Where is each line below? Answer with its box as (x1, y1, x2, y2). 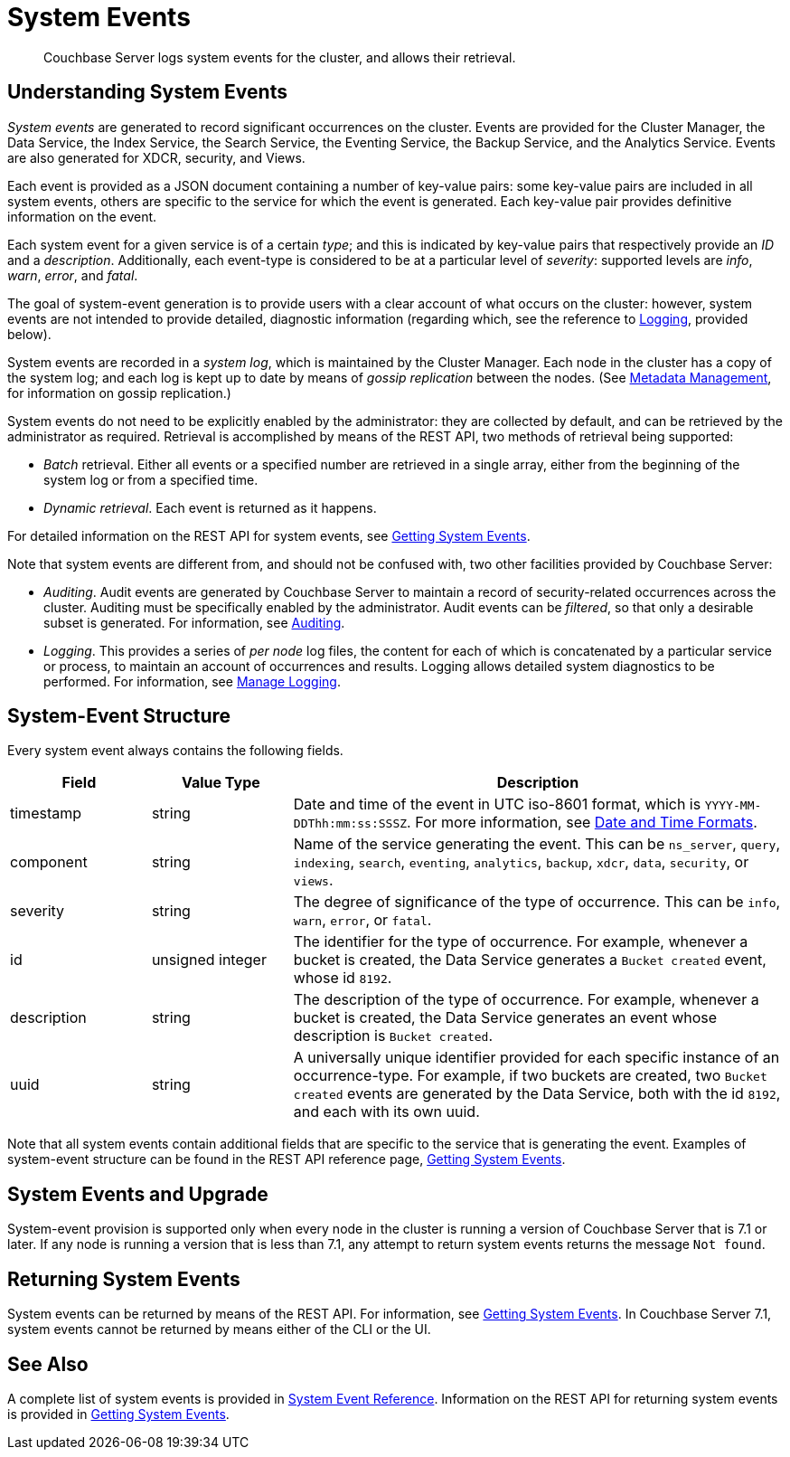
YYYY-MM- (704, 799, 762, 813)
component (10, 853, 88, 872)
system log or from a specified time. (43, 471, 259, 487)
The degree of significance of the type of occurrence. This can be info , (293, 893, 781, 912)
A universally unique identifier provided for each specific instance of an (293, 1048, 780, 1067)
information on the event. (7, 208, 157, 224)
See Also (7, 1352, 89, 1376)
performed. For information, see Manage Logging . (43, 673, 341, 689)
